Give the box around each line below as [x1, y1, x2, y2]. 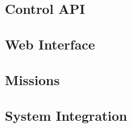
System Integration [5, 106, 128, 124]
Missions [5, 70, 60, 89]
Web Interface [5, 35, 95, 54]
